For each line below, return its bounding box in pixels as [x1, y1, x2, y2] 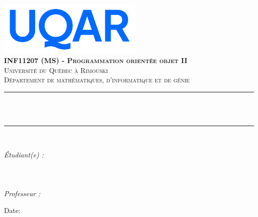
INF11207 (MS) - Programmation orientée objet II [4, 55, 188, 66]
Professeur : [4, 188, 41, 198]
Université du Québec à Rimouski [4, 65, 108, 75]
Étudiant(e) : [4, 149, 44, 159]
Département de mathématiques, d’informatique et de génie [4, 74, 190, 85]
